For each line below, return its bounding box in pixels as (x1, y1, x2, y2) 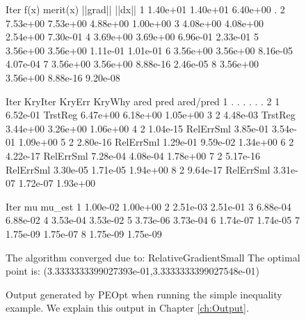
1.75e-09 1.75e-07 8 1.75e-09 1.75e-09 (6, 226, 162, 241)
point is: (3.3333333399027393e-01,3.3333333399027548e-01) (6, 264, 259, 278)
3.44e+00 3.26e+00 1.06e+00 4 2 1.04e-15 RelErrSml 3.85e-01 (6, 121, 269, 135)
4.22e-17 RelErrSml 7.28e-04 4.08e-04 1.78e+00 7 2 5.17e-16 (6, 148, 260, 162)
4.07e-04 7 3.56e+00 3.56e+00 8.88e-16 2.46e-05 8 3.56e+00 (6, 56, 259, 71)
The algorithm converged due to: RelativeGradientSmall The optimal (6, 250, 300, 264)
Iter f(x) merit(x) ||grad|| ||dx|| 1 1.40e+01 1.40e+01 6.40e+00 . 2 (6, 2, 285, 16)
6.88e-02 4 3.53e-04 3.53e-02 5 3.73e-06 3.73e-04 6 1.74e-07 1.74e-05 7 (6, 213, 300, 227)
